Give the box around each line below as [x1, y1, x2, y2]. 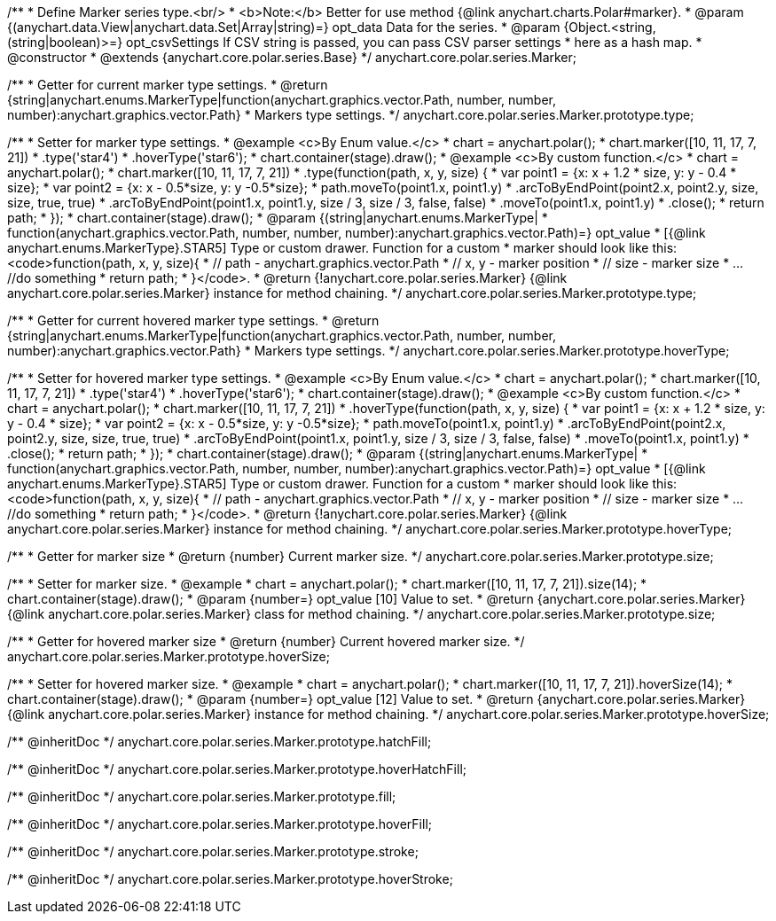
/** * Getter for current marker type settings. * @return [7, 77, 328, 92]
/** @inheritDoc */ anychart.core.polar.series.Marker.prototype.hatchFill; [7, 734, 432, 749]
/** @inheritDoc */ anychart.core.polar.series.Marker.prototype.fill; [7, 789, 396, 804]
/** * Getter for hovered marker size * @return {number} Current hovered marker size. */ [7, 634, 525, 649]
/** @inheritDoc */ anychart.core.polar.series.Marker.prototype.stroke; [7, 844, 419, 859]
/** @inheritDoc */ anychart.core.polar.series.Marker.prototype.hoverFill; [7, 816, 433, 831]
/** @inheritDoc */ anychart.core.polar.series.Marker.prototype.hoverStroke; [7, 871, 453, 886]
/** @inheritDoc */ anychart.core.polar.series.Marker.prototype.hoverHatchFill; [7, 761, 466, 777]
